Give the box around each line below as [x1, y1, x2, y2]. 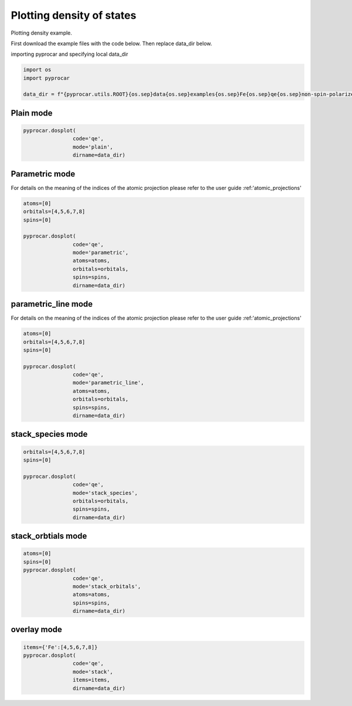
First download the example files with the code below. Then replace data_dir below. [11, 40, 212, 47]
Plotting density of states [11, 9, 137, 22]
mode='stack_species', [72, 490, 138, 496]
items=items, [72, 677, 110, 683]
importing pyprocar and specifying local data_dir [11, 50, 128, 58]
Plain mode [11, 108, 53, 118]
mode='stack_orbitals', [72, 583, 141, 589]
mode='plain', [72, 144, 114, 150]
